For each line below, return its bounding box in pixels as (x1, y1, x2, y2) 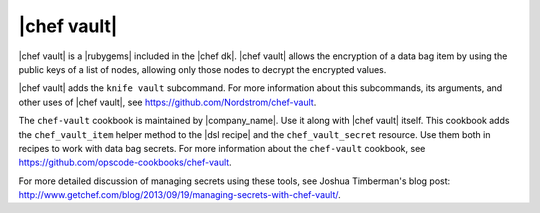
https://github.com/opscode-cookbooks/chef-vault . (18, 156, 232, 169)
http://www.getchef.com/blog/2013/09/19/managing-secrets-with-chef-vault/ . (18, 189, 341, 201)
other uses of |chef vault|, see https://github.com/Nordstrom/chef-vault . (18, 96, 317, 108)
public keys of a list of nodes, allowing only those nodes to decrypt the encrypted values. (18, 63, 387, 75)
